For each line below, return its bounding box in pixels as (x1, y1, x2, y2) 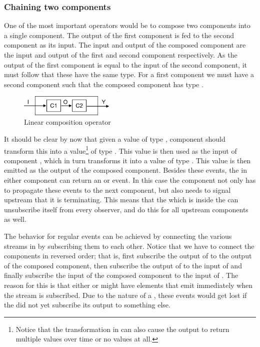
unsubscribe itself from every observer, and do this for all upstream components (4, 204, 248, 214)
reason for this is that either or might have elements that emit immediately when (4, 279, 253, 290)
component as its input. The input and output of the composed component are (4, 40, 246, 50)
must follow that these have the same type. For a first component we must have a (4, 69, 254, 80)
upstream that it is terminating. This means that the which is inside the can (4, 194, 238, 205)
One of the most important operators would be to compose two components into (4, 20, 250, 31)
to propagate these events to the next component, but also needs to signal (4, 184, 231, 195)
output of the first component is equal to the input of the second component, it (4, 59, 247, 70)
